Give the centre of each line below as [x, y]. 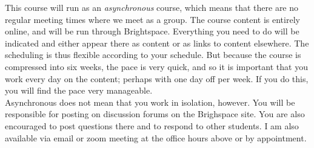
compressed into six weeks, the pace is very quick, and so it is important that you [156, 66]
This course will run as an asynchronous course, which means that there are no [152, 7]
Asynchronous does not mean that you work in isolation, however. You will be [150, 102]
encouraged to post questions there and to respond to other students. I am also [152, 125]
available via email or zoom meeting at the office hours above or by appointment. [156, 137]
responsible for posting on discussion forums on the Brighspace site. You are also [155, 114]
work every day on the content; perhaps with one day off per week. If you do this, [157, 78]
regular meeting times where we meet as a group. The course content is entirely [152, 19]
